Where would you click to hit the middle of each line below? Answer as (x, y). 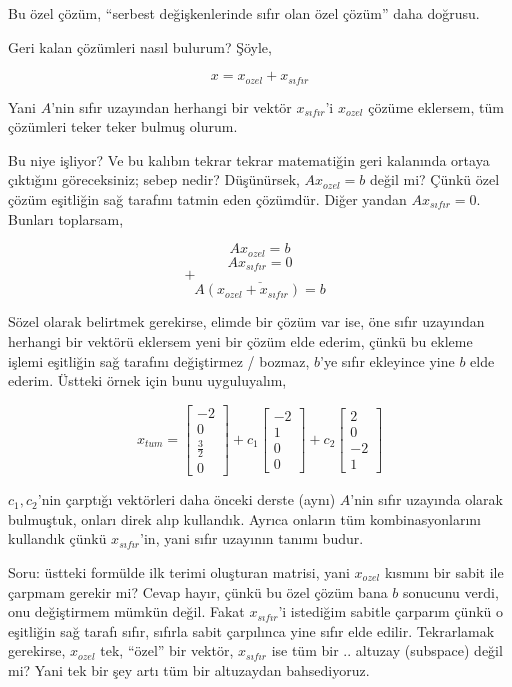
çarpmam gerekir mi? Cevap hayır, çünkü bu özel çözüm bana (198, 591)
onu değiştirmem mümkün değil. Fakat (126, 611)
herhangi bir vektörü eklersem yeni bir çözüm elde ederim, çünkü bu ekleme (240, 340)
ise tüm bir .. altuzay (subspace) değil (387, 650)
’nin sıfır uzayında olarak (426, 499)
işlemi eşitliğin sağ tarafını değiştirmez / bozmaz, (159, 360)
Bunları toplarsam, (66, 218)
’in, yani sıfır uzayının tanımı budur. (252, 538)
